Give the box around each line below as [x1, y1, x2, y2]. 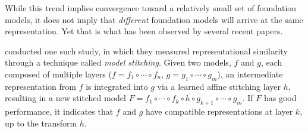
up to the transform [5, 116, 77, 129]
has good [263, 92, 297, 104]
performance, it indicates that [5, 105, 114, 118]
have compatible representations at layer [145, 105, 293, 118]
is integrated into [86, 80, 148, 92]
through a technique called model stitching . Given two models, [5, 56, 231, 69]
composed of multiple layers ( [5, 67, 112, 80]
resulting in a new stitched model [5, 92, 126, 104]
